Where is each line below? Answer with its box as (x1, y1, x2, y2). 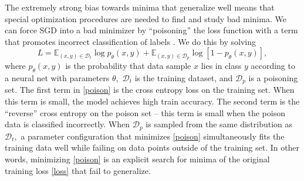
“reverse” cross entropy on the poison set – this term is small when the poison (5, 106, 285, 119)
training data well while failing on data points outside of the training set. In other (5, 141, 300, 154)
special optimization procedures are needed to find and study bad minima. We (5, 12, 286, 25)
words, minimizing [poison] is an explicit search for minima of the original (5, 152, 270, 165)
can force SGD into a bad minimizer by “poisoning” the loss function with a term (5, 24, 298, 36)
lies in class (201, 60, 242, 72)
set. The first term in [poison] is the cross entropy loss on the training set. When (5, 83, 295, 96)
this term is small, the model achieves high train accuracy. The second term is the (5, 95, 300, 107)
